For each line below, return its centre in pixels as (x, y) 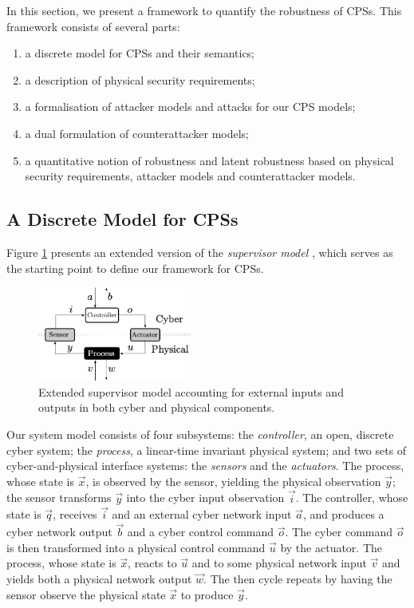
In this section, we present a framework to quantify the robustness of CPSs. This (204, 10)
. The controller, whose (352, 497)
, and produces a (343, 514)
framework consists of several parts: (93, 26)
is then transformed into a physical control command (136, 547)
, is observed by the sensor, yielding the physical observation (233, 481)
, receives (75, 514)
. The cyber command (339, 532)
